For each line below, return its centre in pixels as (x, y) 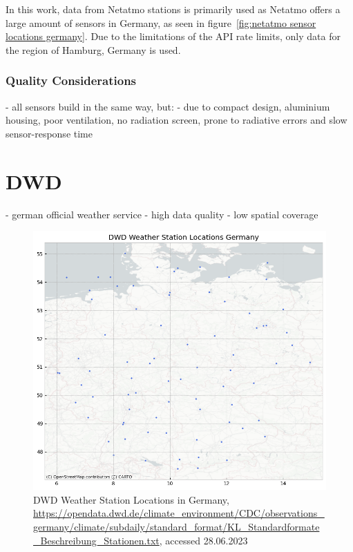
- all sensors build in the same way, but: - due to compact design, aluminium (168, 106)
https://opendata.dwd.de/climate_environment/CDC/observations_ (179, 513)
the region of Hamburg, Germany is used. (93, 49)
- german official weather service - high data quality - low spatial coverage (162, 214)
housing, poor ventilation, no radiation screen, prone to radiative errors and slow (176, 120)
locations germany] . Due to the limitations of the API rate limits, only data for (173, 36)
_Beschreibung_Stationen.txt (96, 540)
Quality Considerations (71, 80)
